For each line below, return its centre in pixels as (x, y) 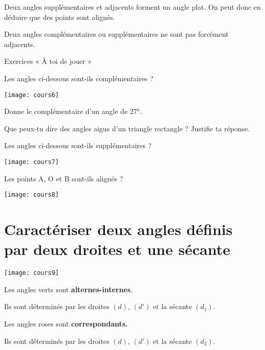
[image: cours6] (32, 95)
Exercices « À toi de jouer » (48, 61)
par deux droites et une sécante (117, 249)
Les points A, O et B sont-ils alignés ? (64, 178)
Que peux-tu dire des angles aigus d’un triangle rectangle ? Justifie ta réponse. (127, 128)
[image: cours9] (32, 273)
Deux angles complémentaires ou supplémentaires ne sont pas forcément (116, 34)
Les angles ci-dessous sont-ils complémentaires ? (79, 78)
